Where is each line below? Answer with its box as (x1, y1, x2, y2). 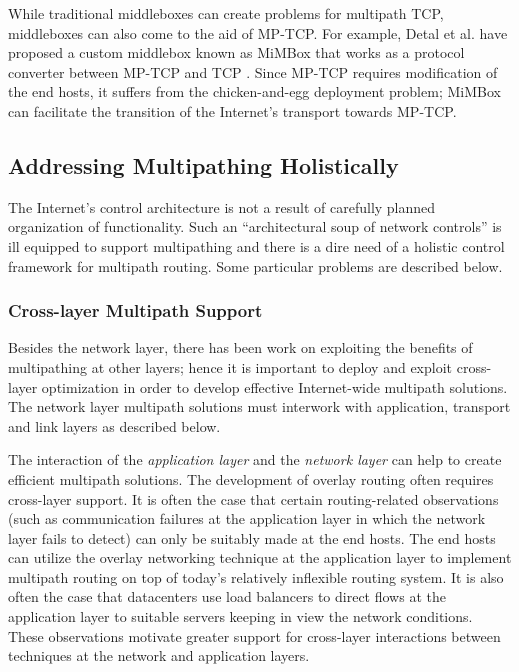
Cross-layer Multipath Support (8, 298, 263, 323)
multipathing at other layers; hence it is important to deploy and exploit (8, 356, 453, 377)
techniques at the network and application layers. (8, 645, 310, 666)
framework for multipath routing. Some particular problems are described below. (8, 255, 503, 276)
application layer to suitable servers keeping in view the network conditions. (8, 606, 473, 627)
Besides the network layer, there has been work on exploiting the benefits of (8, 337, 473, 358)
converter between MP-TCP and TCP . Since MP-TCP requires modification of (8, 61, 498, 82)
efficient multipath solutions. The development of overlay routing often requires (8, 468, 494, 489)
